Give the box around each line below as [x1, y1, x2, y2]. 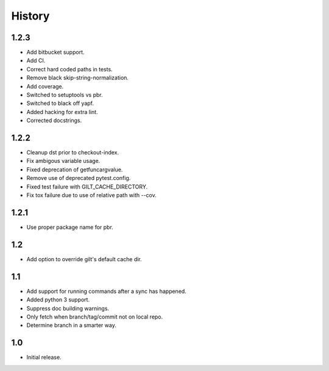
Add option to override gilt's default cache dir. [26, 255, 143, 262]
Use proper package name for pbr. [26, 223, 114, 231]
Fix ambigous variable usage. [26, 157, 101, 165]
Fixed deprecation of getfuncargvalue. [26, 165, 123, 173]
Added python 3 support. [26, 296, 90, 303]
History [11, 9, 50, 23]
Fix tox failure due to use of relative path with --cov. [26, 192, 157, 199]
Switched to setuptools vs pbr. [26, 92, 103, 99]
